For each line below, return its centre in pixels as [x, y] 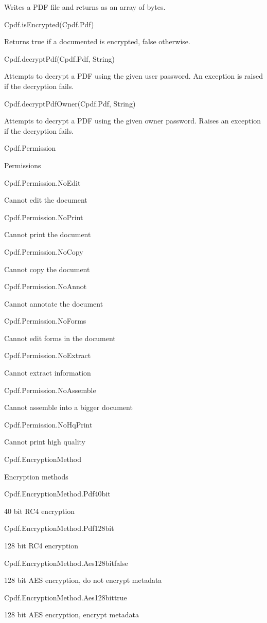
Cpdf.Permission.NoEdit [42, 182]
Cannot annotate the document [54, 303]
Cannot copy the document [47, 269]
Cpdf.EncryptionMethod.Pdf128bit [59, 528]
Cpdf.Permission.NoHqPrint [48, 424]
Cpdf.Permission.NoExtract [48, 355]
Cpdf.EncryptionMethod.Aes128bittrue [66, 597]
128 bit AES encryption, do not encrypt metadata [83, 580]
